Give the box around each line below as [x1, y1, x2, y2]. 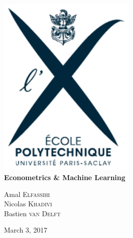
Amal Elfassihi [4, 189, 50, 199]
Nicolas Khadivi [4, 198, 52, 209]
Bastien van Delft [4, 208, 61, 218]
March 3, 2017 [4, 225, 48, 235]
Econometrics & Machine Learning [4, 172, 126, 183]
